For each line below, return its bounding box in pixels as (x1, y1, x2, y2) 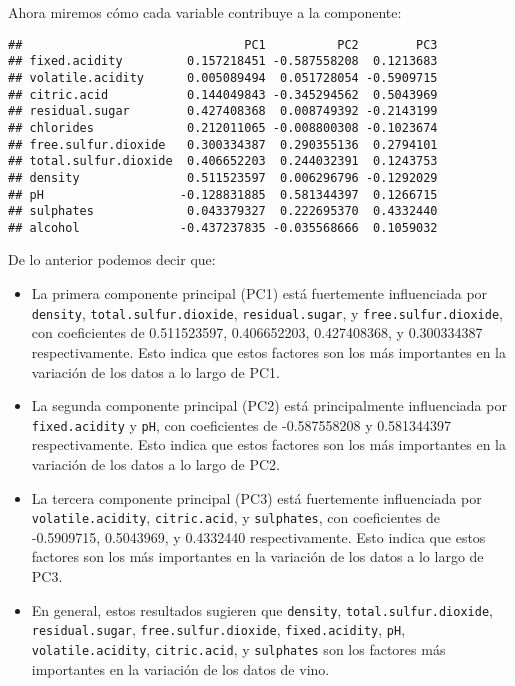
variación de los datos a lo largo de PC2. (31, 453, 280, 474)
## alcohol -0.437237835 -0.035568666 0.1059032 (8, 220, 438, 235)
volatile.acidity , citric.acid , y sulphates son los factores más (31, 638, 446, 659)
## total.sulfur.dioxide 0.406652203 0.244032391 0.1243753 (8, 154, 438, 169)
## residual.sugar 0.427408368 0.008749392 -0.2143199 (8, 104, 438, 119)
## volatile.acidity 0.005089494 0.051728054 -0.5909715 (8, 70, 438, 85)
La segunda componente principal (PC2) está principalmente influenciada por (31, 395, 507, 416)
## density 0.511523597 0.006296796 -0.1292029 (8, 170, 438, 185)
